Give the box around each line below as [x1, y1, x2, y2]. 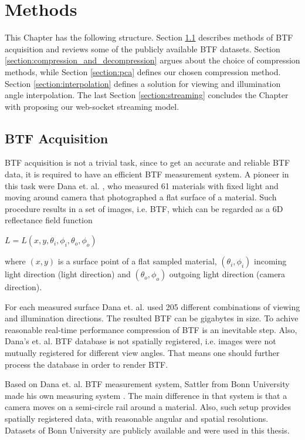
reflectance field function [5, 214, 93, 226]
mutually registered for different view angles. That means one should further [5, 347, 280, 359]
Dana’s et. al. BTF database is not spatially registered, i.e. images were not [5, 335, 276, 347]
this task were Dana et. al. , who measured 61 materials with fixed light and [5, 179, 279, 192]
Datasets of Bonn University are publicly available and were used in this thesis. [5, 424, 290, 436]
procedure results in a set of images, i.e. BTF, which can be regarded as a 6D [5, 202, 283, 214]
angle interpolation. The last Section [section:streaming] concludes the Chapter [5, 89, 289, 101]
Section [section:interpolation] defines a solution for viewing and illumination [5, 77, 281, 89]
